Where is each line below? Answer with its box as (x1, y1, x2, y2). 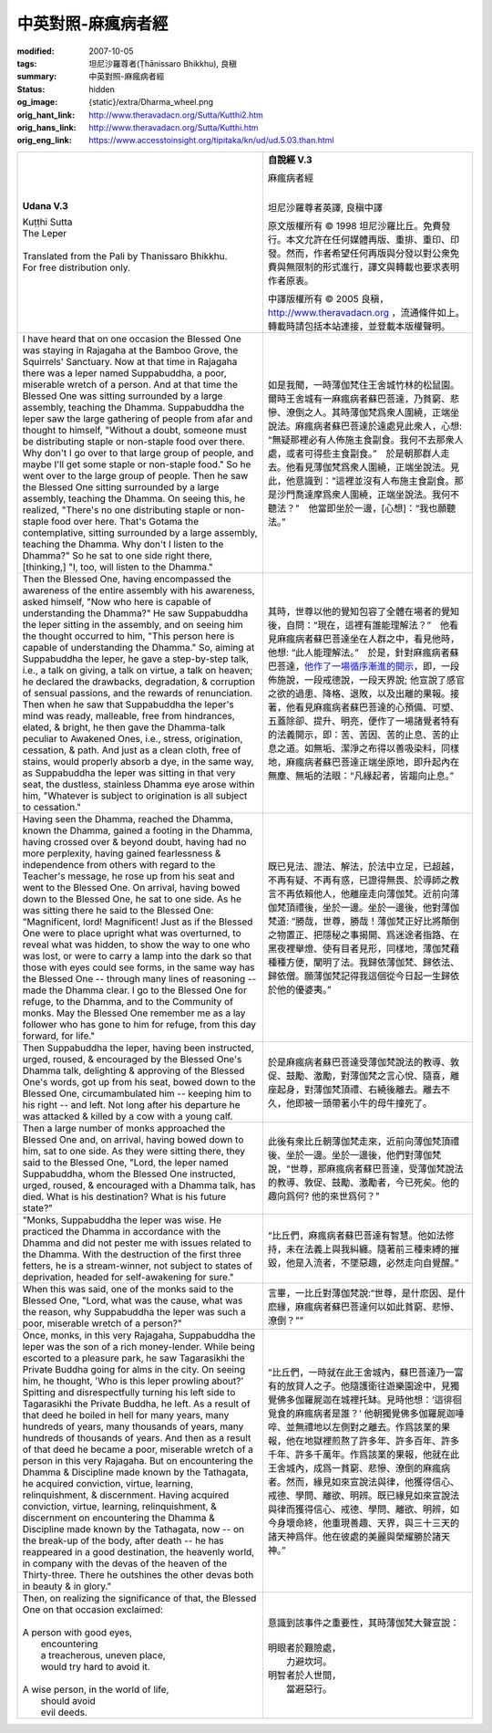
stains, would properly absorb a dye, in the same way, (22, 755, 254, 767)
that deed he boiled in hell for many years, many (22, 1408, 230, 1421)
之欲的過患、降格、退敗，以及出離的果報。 (267, 687, 451, 700)
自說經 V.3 (267, 153, 313, 166)
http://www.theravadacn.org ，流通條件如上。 (267, 306, 465, 318)
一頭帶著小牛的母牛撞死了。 (313, 1096, 433, 1109)
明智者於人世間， (267, 1668, 342, 1681)
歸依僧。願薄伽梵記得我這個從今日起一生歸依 (267, 969, 460, 982)
